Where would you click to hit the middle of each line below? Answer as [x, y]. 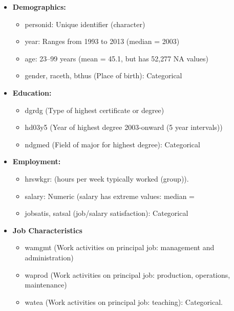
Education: [32, 92]
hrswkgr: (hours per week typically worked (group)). [107, 178]
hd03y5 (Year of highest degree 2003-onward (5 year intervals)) [124, 127]
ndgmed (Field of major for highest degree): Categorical [112, 144]
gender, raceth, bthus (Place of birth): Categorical [103, 75]
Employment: [37, 161]
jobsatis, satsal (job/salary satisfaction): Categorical [107, 213]
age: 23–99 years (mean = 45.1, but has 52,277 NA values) [116, 58]
